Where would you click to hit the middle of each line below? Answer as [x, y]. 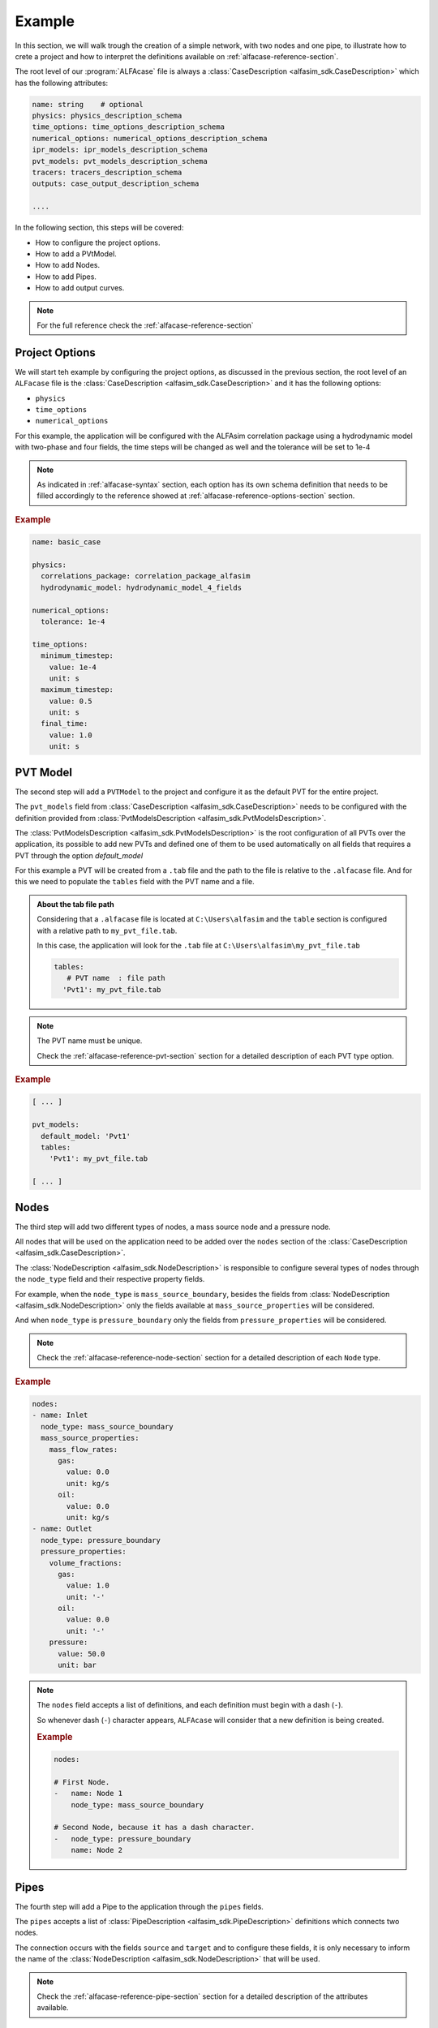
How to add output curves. [80, 288]
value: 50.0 [82, 1654]
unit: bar [77, 1665]
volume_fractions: [86, 1563]
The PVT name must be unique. [90, 1041]
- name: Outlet [62, 1529]
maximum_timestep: [77, 690]
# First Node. [82, 1782]
